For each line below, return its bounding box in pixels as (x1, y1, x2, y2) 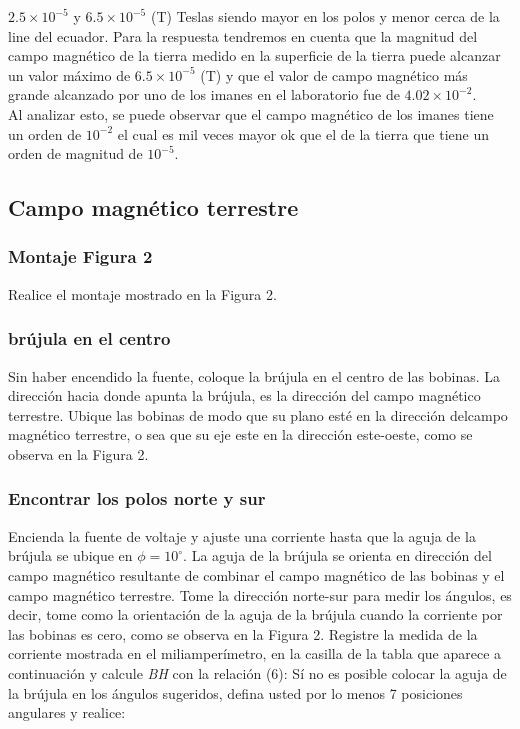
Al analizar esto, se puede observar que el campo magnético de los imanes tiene (8, 103, 494, 124)
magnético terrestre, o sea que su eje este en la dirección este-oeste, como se (8, 424, 473, 445)
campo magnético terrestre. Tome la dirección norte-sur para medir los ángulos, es (8, 584, 512, 605)
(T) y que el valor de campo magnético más (200, 64, 468, 85)
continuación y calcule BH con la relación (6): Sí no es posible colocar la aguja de (8, 662, 507, 683)
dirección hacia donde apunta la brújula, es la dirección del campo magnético (8, 385, 481, 406)
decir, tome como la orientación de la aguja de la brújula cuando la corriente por (8, 604, 503, 625)
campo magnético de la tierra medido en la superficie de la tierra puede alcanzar (8, 45, 501, 66)
